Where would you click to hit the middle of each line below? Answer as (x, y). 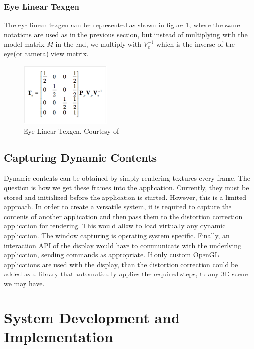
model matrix (24, 44)
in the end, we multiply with (99, 44)
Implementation (59, 336)
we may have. (24, 284)
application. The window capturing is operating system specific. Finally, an (117, 236)
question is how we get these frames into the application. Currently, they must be (127, 187)
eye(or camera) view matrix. (46, 53)
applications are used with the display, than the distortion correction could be (121, 264)
